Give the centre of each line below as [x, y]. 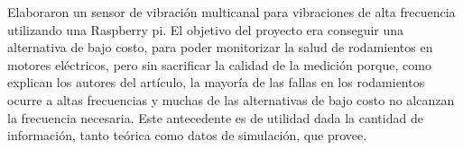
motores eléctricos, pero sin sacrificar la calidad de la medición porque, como [219, 64]
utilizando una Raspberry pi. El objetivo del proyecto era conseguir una [206, 29]
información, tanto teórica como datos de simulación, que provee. [187, 135]
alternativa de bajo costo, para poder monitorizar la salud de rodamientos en [220, 47]
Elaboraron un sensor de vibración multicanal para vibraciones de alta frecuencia [231, 12]
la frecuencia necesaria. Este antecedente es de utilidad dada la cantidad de [215, 117]
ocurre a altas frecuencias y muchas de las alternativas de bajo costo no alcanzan [231, 99]
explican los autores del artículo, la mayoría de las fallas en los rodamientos [216, 82]
